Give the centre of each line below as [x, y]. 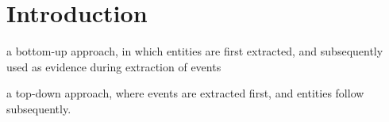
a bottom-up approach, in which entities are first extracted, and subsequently [195, 51]
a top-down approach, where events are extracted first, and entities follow [185, 93]
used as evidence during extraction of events [114, 66]
